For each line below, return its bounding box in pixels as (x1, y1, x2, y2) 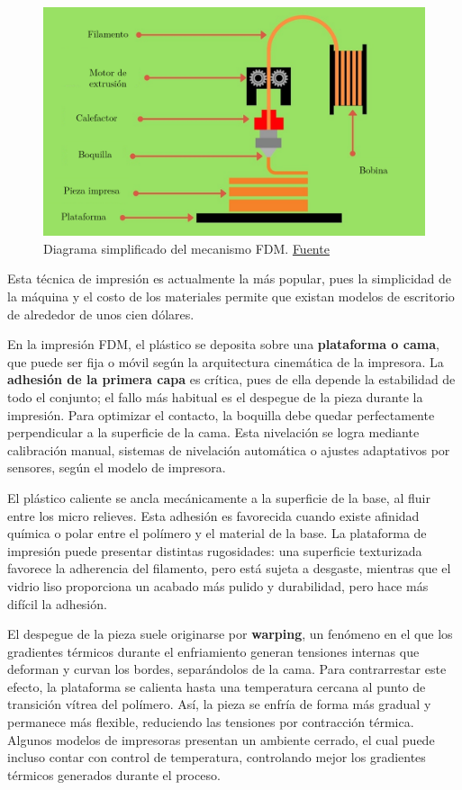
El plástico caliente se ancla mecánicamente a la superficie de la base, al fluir (7, 488, 430, 507)
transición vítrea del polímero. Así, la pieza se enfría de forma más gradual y (7, 695, 431, 714)
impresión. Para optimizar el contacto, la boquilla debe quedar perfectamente (7, 405, 435, 424)
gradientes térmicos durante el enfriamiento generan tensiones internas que (7, 642, 420, 660)
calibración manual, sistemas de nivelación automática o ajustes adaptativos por (7, 440, 450, 459)
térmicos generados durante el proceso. (7, 765, 221, 784)
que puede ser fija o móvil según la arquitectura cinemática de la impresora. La (7, 352, 444, 371)
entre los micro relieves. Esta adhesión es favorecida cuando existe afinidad (7, 506, 420, 525)
